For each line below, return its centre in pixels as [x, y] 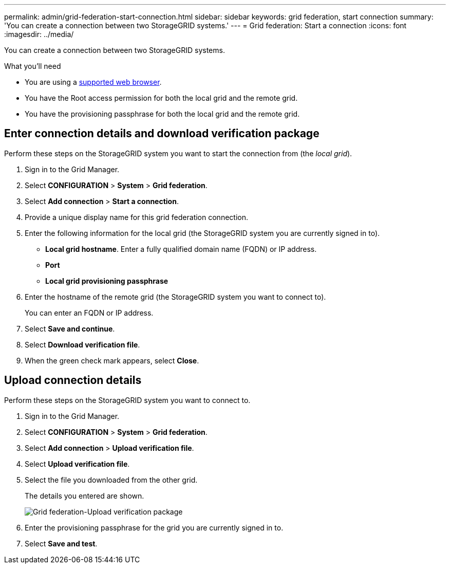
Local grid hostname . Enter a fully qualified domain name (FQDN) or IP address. [181, 249]
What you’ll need [33, 66]
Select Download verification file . [82, 344]
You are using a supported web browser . [93, 82]
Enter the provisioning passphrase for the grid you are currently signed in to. [154, 527]
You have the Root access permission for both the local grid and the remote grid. [161, 98]
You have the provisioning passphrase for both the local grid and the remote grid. [162, 114]
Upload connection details [73, 380]
